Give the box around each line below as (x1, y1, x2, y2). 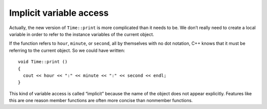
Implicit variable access (9, 7, 109, 18)
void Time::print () (18, 59, 68, 65)
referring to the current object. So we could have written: (9, 47, 126, 53)
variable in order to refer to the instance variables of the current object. (9, 31, 154, 37)
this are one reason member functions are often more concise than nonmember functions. (9, 98, 193, 104)
